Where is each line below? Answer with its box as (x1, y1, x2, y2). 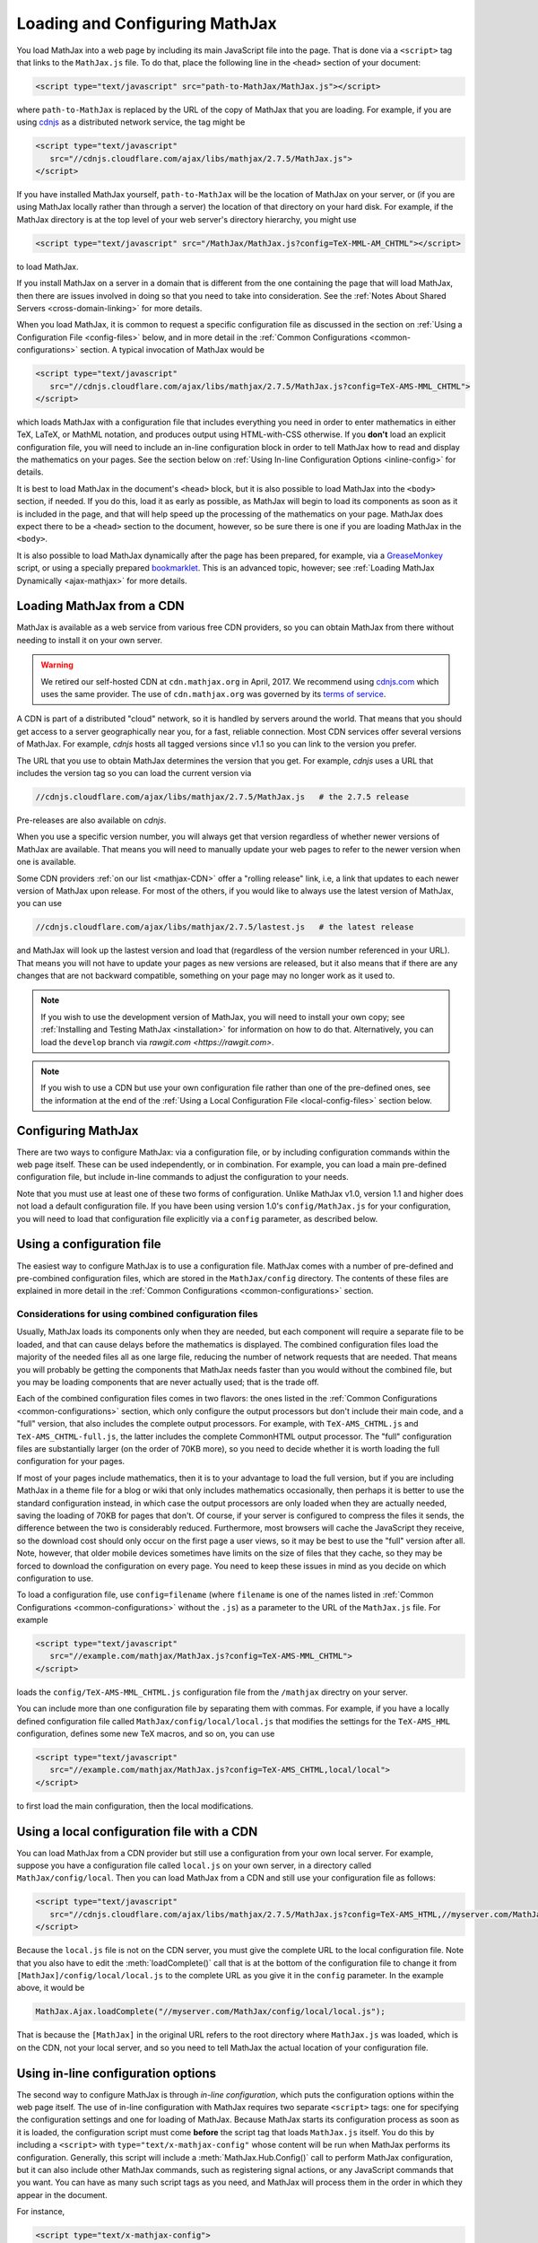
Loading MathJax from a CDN (16, 598, 185, 614)
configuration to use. (16, 1573, 94, 1584)
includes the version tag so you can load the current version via (16, 768, 252, 778)
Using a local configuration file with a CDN (16, 1824, 258, 1839)
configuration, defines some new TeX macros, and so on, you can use (16, 1728, 275, 1739)
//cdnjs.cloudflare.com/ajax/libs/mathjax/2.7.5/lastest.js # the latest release (35, 922, 414, 932)
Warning (40, 659, 74, 670)
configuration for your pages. (16, 1456, 126, 1467)
